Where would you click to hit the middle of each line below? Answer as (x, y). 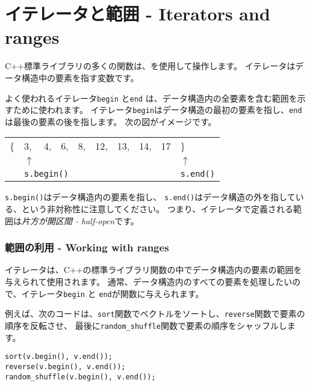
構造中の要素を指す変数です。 (80, 77)
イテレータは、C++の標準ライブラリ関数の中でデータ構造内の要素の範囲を (153, 270)
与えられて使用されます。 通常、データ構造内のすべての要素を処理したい (149, 282)
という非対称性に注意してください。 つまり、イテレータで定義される (157, 209)
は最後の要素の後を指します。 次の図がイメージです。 (111, 121)
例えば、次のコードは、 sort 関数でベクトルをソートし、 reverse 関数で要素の (155, 314)
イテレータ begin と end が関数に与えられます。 (113, 293)
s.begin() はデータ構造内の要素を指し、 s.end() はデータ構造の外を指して (150, 197)
